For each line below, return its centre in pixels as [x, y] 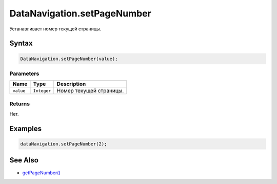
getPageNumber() [42, 173]
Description [71, 84]
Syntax [21, 43]
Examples [26, 128]
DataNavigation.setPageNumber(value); [69, 59]
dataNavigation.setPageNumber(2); [64, 144]
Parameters [24, 73]
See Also [24, 160]
